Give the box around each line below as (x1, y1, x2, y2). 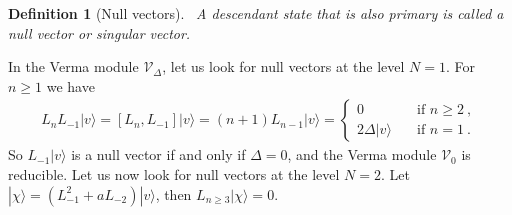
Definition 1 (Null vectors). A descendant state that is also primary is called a (8, 3, 504, 23)
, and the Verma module (287, 144, 437, 165)
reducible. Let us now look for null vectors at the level (8, 164, 340, 184)
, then (155, 183, 192, 204)
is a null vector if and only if (71, 144, 246, 165)
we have (46, 75, 95, 96)
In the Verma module (8, 56, 139, 77)
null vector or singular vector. (8, 22, 191, 43)
